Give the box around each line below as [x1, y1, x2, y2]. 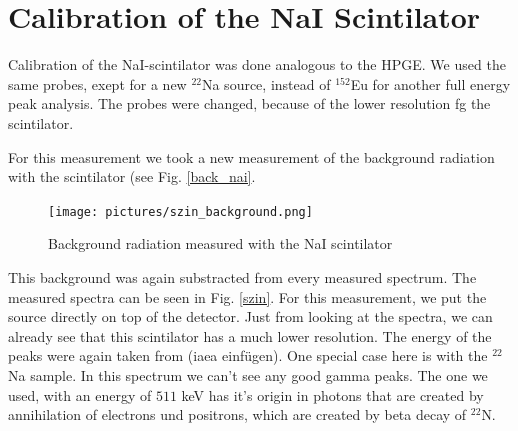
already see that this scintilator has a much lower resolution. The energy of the [8, 325, 492, 346]
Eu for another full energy [350, 73, 511, 94]
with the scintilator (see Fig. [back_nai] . [8, 166, 256, 187]
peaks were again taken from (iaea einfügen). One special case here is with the [8, 345, 488, 366]
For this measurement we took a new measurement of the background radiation [8, 146, 495, 167]
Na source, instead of [201, 73, 331, 94]
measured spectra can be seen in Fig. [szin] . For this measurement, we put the [8, 286, 487, 307]
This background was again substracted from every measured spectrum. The [8, 266, 477, 287]
